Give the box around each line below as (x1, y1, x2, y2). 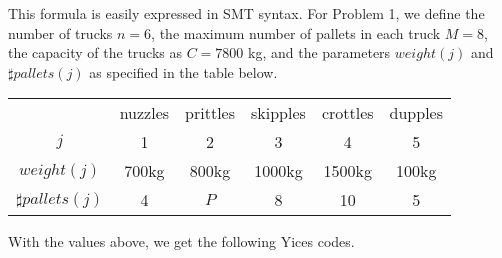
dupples (389, 101, 444, 125)
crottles (321, 101, 374, 125)
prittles (185, 101, 236, 125)
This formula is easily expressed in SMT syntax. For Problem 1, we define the (8, 3, 485, 23)
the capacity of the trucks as (8, 42, 183, 63)
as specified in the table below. (89, 61, 278, 82)
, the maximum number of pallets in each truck (151, 22, 441, 43)
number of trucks (8, 22, 113, 43)
